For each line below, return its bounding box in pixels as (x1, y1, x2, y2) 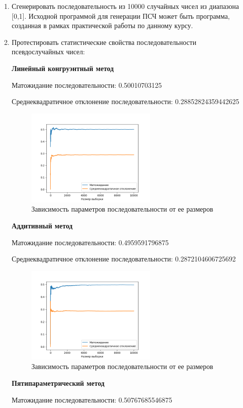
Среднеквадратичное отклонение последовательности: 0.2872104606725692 (11, 254, 236, 264)
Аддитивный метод (11, 221, 73, 231)
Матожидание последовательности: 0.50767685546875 (11, 394, 173, 405)
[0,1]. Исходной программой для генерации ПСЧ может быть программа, (11, 10, 230, 21)
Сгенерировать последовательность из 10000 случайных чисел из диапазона (11, 1, 239, 11)
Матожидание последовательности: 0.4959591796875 (11, 237, 169, 247)
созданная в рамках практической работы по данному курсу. (11, 20, 193, 31)
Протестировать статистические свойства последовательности (11, 37, 197, 47)
